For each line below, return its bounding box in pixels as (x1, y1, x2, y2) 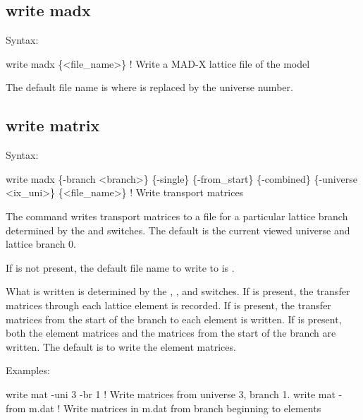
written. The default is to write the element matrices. (6, 339, 236, 354)
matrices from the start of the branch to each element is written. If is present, (6, 311, 342, 326)
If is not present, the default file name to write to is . (6, 260, 235, 275)
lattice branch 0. (6, 236, 76, 251)
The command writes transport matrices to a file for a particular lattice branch (6, 208, 348, 223)
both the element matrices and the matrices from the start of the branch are (6, 325, 336, 340)
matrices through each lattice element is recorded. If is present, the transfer (6, 297, 331, 312)
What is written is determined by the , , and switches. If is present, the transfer (6, 284, 350, 299)
